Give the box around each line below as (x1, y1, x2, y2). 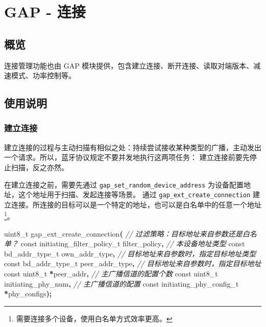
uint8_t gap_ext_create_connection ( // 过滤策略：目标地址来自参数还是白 (4, 228, 250, 239)
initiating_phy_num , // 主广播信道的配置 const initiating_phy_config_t (4, 278, 239, 289)
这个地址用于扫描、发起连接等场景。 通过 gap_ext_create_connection (18, 189, 251, 200)
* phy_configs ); (4, 288, 52, 299)
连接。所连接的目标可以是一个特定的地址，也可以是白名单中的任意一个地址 (11, 199, 261, 209)
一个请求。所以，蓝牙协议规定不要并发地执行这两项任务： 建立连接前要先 (4, 152, 250, 162)
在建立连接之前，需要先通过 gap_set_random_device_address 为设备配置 (4, 179, 244, 190)
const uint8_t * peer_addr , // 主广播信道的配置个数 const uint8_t (4, 268, 218, 279)
